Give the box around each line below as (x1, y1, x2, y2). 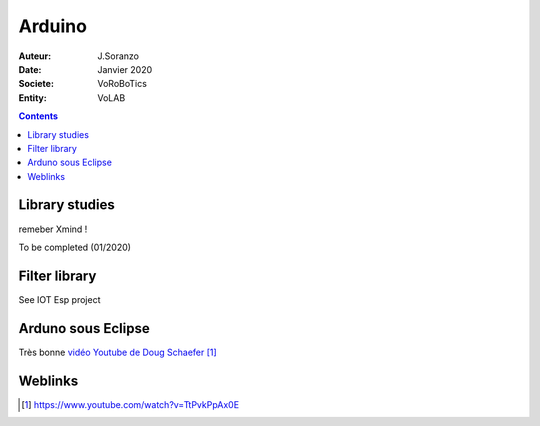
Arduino (18, 15, 87, 37)
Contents (18, 110, 59, 122)
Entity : (18, 91, 47, 104)
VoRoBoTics (97, 78, 147, 90)
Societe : (18, 78, 55, 90)
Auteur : (18, 50, 52, 62)
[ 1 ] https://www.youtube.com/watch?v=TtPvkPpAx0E (21, 398, 240, 410)
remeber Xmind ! (18, 223, 88, 235)
